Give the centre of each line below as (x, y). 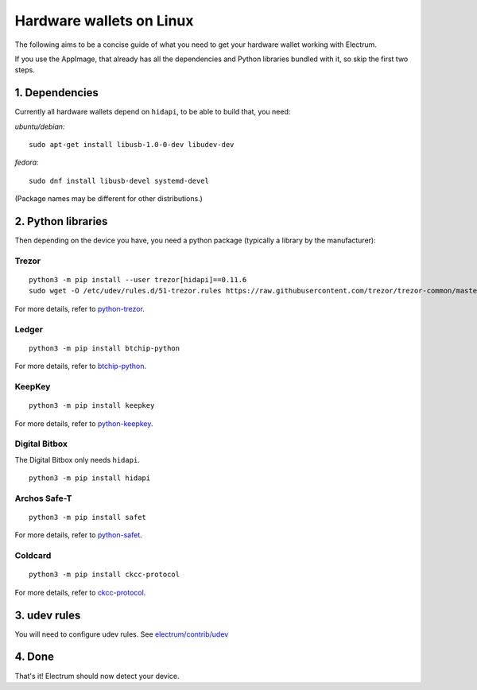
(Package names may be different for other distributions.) (109, 199)
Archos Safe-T (43, 498)
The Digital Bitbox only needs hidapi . (78, 459)
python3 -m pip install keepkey (92, 406)
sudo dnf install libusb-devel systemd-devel (119, 180)
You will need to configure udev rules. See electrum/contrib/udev (122, 634)
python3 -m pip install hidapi (90, 478)
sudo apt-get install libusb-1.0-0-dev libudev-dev (132, 145)
